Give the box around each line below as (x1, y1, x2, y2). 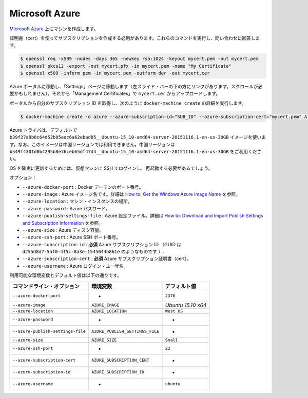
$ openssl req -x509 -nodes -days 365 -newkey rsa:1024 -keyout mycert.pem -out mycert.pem (20, 56, 259, 62)
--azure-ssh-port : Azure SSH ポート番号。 (22, 234, 121, 241)
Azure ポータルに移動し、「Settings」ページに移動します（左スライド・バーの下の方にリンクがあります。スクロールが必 (9, 84, 263, 90)
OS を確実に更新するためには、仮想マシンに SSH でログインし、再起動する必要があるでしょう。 (9, 165, 213, 171)
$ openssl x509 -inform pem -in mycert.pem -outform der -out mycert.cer (20, 70, 210, 76)
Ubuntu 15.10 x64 (165, 302, 207, 309)
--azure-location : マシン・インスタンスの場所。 (22, 198, 133, 205)
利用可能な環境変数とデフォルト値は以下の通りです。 (9, 272, 122, 278)
